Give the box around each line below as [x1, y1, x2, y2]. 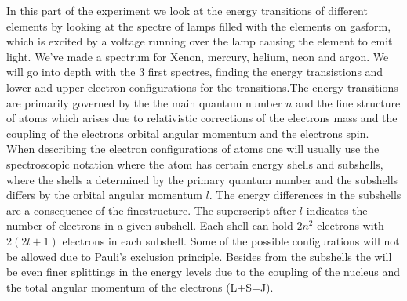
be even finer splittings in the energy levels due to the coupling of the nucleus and [6, 263, 401, 280]
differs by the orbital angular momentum [6, 187, 202, 203]
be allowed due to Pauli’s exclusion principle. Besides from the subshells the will [6, 248, 392, 264]
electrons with [317, 217, 384, 234]
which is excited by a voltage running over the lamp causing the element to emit [6, 33, 393, 49]
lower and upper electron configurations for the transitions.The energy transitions [6, 78, 398, 95]
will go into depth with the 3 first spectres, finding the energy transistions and [6, 63, 383, 80]
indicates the [306, 201, 368, 218]
